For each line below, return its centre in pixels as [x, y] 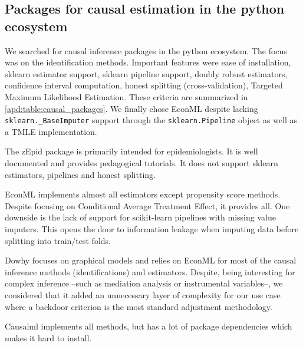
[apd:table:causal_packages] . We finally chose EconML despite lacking [131, 108]
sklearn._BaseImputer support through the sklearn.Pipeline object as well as [151, 120]
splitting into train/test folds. [58, 240]
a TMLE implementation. [51, 131]
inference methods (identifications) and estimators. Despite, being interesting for [150, 271]
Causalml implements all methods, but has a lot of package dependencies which [149, 326]
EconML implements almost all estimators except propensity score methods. [143, 194]
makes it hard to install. [48, 337]
